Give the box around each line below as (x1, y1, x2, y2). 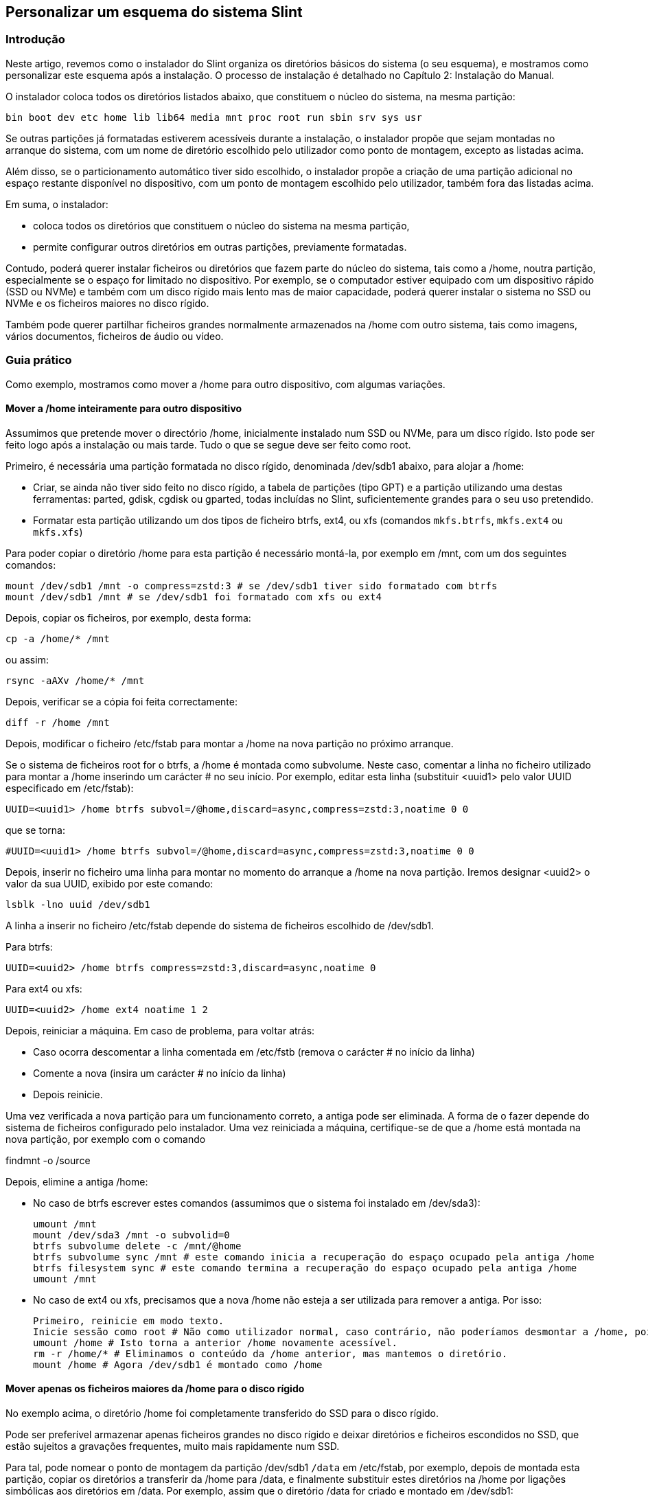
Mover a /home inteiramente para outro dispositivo (5, 402, 242, 415)
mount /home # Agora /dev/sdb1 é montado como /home (33, 1359, 323, 1370)
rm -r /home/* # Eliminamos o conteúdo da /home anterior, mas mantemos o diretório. (33, 1348, 508, 1359)
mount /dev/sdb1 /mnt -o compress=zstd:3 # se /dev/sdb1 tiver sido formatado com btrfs (5, 580, 498, 591)
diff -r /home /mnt (5, 716, 110, 728)
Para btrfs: (5, 940, 53, 953)
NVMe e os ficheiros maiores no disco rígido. (5, 297, 209, 309)
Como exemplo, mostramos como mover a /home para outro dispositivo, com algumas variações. (5, 378, 445, 390)
